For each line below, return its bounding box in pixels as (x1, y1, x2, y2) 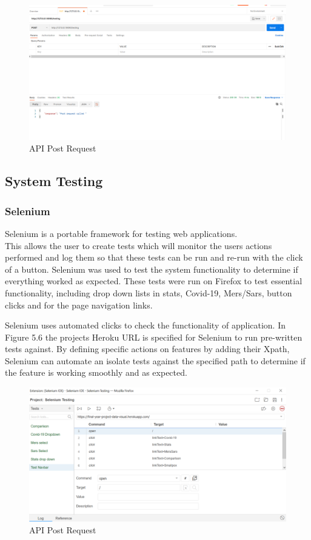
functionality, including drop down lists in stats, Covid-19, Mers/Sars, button (5, 286, 292, 299)
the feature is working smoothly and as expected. (5, 366, 187, 379)
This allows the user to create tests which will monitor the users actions (5, 239, 272, 252)
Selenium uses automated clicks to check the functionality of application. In (5, 319, 286, 332)
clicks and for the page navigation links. (5, 298, 153, 311)
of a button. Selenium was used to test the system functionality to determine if (5, 262, 298, 275)
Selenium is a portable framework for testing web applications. (5, 227, 238, 239)
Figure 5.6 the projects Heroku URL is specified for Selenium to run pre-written (5, 330, 303, 343)
